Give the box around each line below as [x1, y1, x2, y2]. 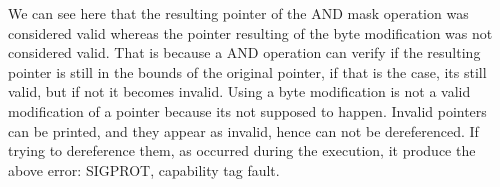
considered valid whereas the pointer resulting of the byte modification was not [8, 22, 493, 43]
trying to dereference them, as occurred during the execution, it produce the [8, 140, 476, 161]
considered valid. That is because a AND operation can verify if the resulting [8, 42, 481, 63]
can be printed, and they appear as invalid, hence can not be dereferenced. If [8, 120, 479, 141]
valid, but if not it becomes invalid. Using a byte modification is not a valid [8, 81, 471, 102]
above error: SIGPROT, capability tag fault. [8, 159, 280, 180]
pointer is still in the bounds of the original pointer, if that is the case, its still [8, 61, 487, 82]
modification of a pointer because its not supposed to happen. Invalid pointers [8, 100, 487, 121]
